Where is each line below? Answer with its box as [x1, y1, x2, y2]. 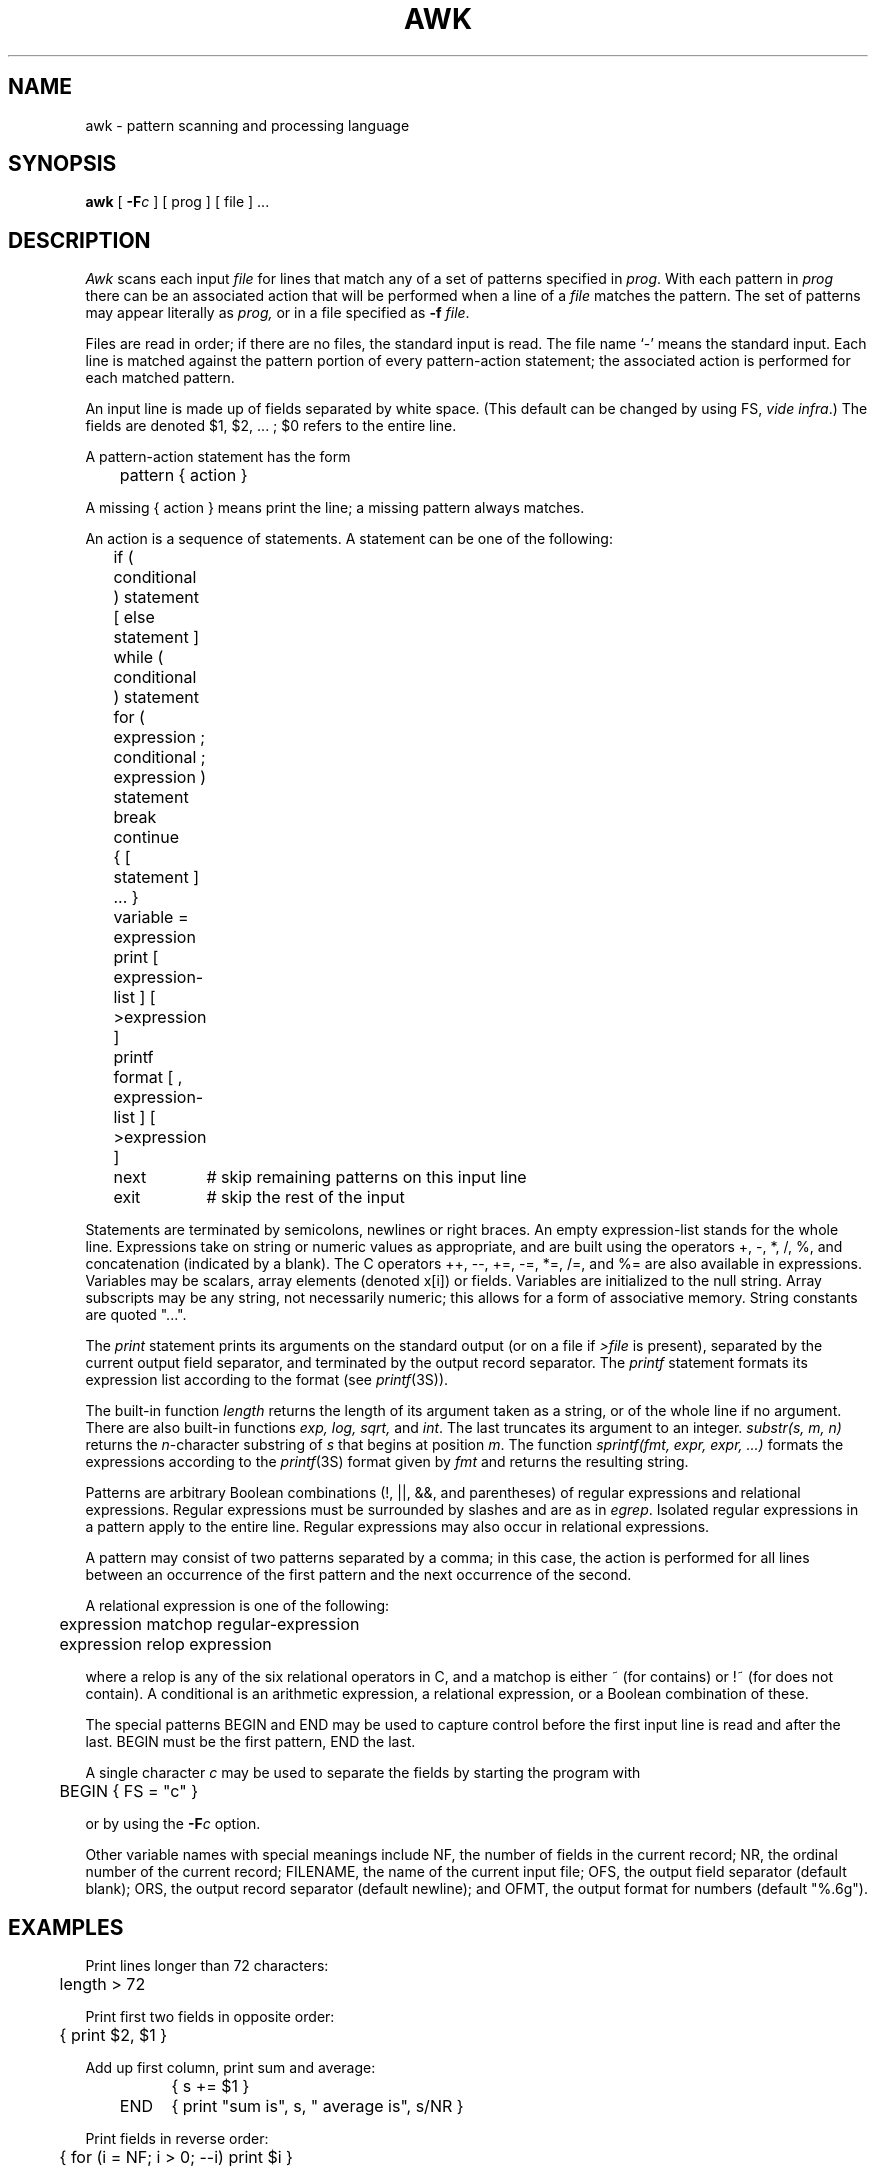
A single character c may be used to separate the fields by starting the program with [85, 1764, 641, 1782]
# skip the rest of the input [206, 1187, 405, 1208]
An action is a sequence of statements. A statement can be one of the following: [85, 530, 613, 548]
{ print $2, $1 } [59, 2025, 168, 2046]
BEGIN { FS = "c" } [59, 1781, 198, 1802]
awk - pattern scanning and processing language [85, 116, 410, 134]
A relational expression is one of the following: [85, 1597, 390, 1615]
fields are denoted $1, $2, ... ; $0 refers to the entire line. [85, 417, 457, 435]
